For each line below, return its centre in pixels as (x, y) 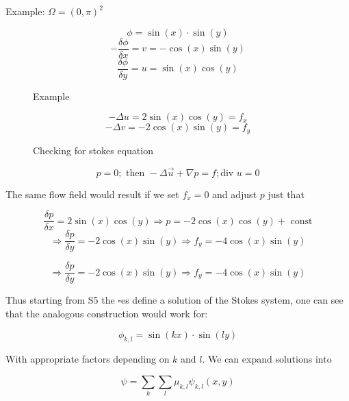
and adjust (235, 194)
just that (286, 194)
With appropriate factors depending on (88, 359)
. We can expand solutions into (267, 359)
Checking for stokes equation (93, 150)
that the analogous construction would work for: (107, 313)
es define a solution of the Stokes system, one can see (232, 300)
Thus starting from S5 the (60, 300)
